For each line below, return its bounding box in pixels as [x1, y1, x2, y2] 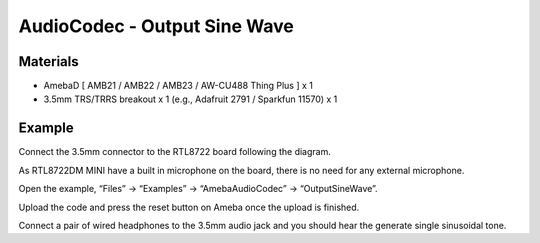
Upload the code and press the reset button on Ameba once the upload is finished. [18, 201, 360, 213]
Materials [18, 53, 79, 70]
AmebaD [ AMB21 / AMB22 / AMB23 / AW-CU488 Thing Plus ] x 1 [43, 80, 314, 92]
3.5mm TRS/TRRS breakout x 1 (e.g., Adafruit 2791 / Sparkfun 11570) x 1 [43, 93, 338, 105]
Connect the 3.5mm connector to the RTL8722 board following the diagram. [18, 146, 332, 158]
